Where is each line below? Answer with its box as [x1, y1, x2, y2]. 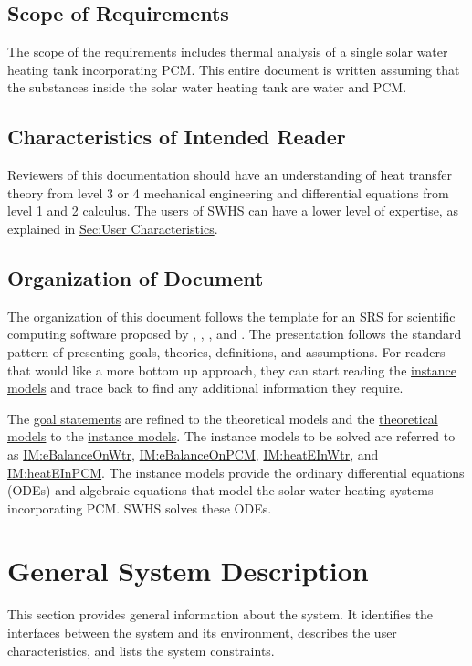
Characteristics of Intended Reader [7, 122, 346, 151]
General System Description [7, 552, 369, 589]
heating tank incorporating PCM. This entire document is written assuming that [7, 59, 460, 79]
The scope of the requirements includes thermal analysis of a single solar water [7, 42, 448, 61]
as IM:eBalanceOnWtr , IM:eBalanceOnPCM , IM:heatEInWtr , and [7, 444, 379, 463]
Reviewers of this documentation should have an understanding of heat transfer [7, 165, 452, 185]
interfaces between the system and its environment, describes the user [7, 623, 397, 642]
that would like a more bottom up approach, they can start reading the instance [7, 360, 456, 379]
